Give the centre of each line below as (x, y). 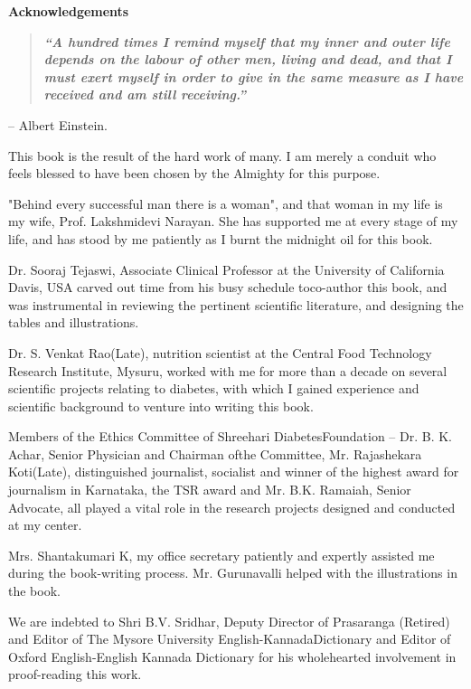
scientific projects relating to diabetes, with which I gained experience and (214, 388)
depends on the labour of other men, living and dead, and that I (248, 59)
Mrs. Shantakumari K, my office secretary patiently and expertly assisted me (221, 555)
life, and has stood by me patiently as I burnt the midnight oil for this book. (221, 238)
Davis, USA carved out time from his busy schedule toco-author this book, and (228, 287)
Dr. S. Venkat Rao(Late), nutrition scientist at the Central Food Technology (220, 352)
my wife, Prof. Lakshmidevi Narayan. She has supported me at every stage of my (233, 221)
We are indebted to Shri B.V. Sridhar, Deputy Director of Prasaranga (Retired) (229, 621)
